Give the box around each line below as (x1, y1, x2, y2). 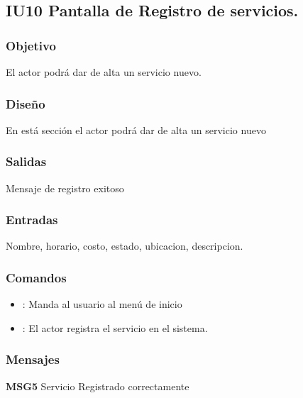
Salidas (6, 153, 47, 170)
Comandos (6, 268, 67, 286)
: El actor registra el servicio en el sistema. (22, 320, 208, 335)
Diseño (6, 94, 45, 112)
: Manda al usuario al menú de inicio (22, 297, 182, 311)
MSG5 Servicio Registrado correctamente (6, 378, 189, 393)
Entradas (6, 211, 58, 228)
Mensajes (6, 350, 60, 368)
